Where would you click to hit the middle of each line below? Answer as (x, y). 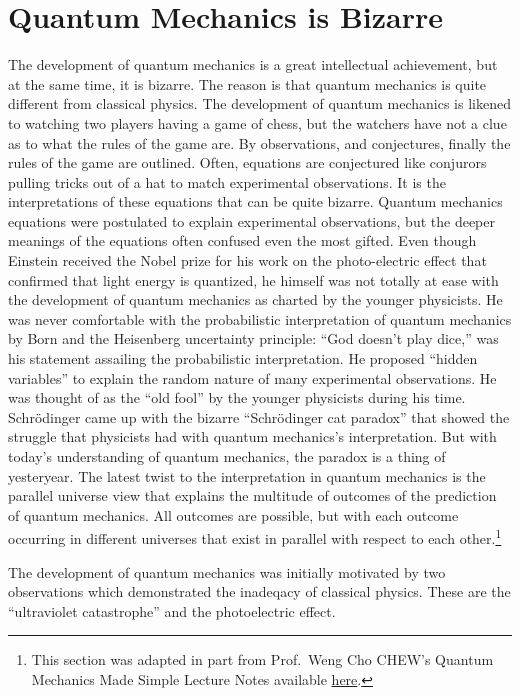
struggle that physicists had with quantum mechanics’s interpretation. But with (252, 436)
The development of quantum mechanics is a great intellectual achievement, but (253, 64)
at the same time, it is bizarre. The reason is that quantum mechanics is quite (247, 83)
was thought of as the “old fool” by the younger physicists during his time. (237, 397)
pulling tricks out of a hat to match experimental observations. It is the (227, 181)
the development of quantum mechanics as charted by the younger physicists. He (255, 299)
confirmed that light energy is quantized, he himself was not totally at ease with (253, 279)
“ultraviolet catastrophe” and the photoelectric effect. (172, 610)
